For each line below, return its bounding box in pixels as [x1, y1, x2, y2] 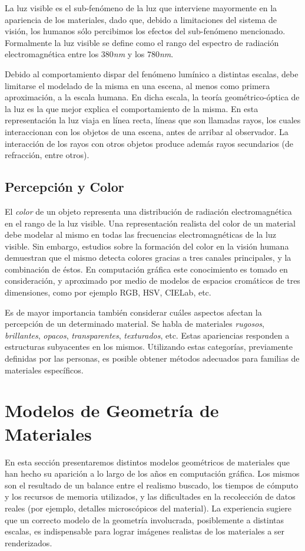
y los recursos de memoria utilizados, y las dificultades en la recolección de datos [5, 490, 296, 503]
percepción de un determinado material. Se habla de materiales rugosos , [5, 317, 264, 330]
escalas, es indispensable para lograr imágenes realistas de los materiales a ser [5, 525, 285, 537]
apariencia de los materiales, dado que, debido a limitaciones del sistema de [5, 13, 277, 25]
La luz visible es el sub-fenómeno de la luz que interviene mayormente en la [5, 2, 277, 14]
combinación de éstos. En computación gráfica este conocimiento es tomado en [5, 263, 288, 275]
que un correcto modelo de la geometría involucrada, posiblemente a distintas [5, 513, 284, 526]
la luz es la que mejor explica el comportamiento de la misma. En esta [5, 102, 258, 114]
